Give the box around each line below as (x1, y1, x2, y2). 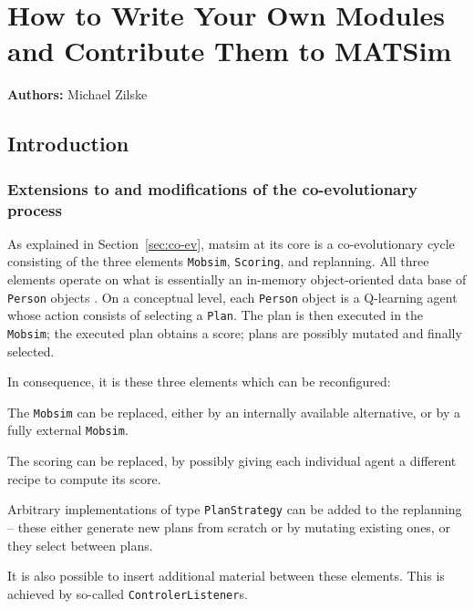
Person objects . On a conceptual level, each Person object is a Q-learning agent (7, 287, 458, 306)
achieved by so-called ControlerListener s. (7, 583, 248, 603)
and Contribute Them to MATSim (7, 32, 452, 69)
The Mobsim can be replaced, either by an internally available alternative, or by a (7, 402, 460, 421)
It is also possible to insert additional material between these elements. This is (7, 566, 445, 585)
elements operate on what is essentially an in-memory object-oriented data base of (7, 270, 467, 289)
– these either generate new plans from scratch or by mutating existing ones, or (7, 517, 450, 536)
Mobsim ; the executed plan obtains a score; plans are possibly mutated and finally (7, 323, 462, 342)
